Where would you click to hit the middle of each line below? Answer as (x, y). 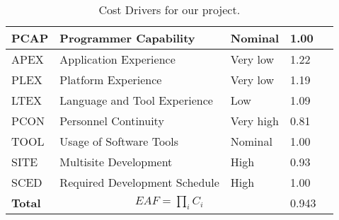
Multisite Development (116, 162)
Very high (254, 121)
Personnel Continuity (112, 121)
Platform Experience (111, 80)
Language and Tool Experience (136, 100)
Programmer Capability (127, 38)
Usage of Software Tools (119, 141)
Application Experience (117, 59)
